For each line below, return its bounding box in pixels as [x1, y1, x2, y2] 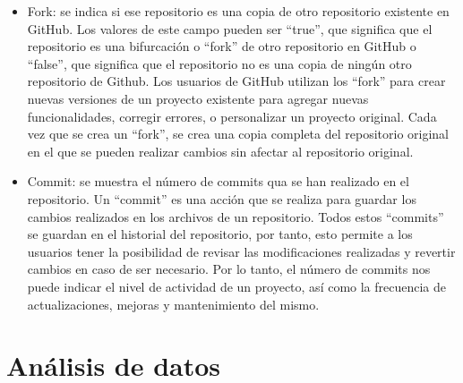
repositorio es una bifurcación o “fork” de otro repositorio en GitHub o [27, 37, 416, 55]
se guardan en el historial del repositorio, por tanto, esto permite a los [27, 225, 413, 243]
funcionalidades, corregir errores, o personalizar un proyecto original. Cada [27, 106, 437, 125]
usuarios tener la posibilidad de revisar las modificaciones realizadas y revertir [27, 242, 456, 260]
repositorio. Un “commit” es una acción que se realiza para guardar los [27, 189, 416, 208]
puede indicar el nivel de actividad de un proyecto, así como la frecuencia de [27, 277, 447, 295]
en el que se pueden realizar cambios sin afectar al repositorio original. [27, 141, 414, 160]
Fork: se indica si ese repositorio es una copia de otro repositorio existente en [27, 2, 450, 20]
